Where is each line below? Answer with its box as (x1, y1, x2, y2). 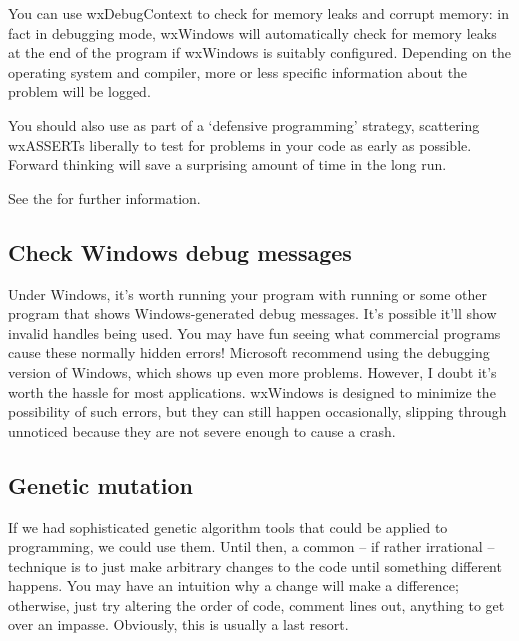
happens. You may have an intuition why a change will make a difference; (8, 575, 459, 596)
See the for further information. (8, 187, 201, 208)
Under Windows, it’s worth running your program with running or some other (8, 283, 487, 304)
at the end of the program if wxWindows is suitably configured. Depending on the (8, 42, 512, 63)
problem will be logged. (8, 81, 151, 102)
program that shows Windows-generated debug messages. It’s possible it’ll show (8, 303, 497, 324)
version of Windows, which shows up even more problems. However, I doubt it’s (8, 361, 497, 382)
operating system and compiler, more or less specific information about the (8, 61, 468, 82)
